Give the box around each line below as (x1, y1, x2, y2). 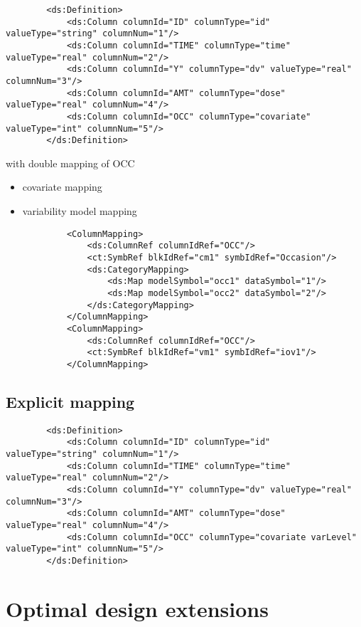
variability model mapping (22, 204, 137, 218)
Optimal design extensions (6, 594, 269, 623)
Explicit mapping (6, 390, 135, 412)
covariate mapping (22, 179, 102, 194)
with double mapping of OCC (6, 155, 135, 170)
